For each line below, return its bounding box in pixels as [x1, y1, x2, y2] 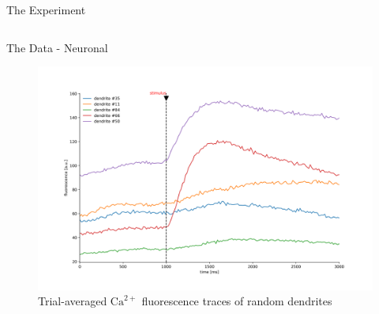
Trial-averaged [38, 293, 107, 309]
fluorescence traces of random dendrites [141, 293, 332, 309]
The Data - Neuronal [6, 39, 108, 55]
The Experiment [6, 2, 86, 17]
